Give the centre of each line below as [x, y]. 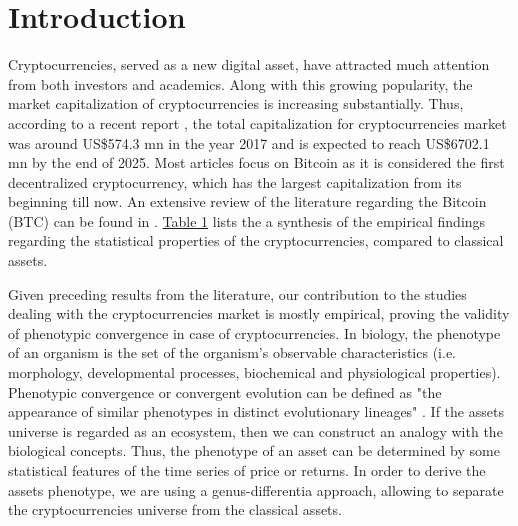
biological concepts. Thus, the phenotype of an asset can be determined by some [254, 450]
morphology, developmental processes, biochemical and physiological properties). [254, 372]
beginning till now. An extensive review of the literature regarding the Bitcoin [247, 201]
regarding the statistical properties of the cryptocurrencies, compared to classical [256, 240]
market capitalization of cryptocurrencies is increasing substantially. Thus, [236, 103]
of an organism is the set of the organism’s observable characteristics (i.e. [232, 352]
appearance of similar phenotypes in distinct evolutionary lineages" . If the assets [256, 411]
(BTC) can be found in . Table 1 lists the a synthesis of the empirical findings [247, 220]
